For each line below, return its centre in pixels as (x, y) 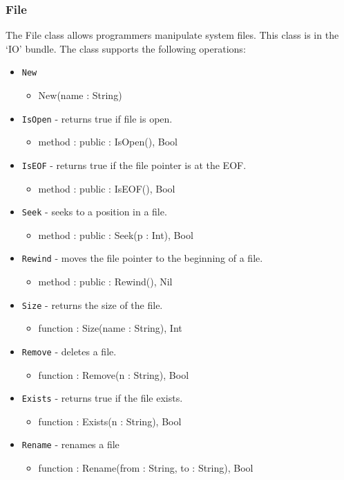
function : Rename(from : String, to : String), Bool (146, 468)
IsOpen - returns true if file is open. (97, 118)
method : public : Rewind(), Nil (105, 282)
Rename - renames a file (70, 444)
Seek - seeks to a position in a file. (94, 212)
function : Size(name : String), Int (110, 328)
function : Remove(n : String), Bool (114, 374)
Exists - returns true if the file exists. (102, 398)
